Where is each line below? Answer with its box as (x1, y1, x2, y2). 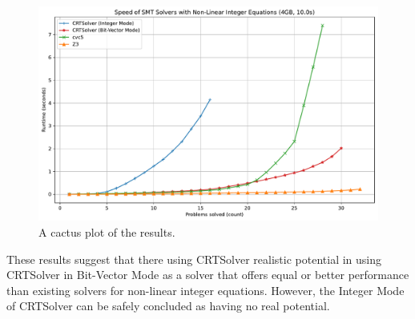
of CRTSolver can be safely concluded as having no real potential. (6, 297, 330, 314)
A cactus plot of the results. (38, 223, 175, 240)
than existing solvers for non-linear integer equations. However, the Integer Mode (6, 281, 405, 298)
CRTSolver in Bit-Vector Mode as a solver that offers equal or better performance (6, 266, 409, 283)
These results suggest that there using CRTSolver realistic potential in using (6, 250, 382, 267)
